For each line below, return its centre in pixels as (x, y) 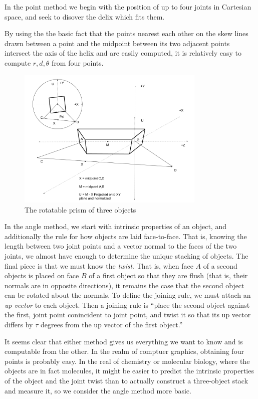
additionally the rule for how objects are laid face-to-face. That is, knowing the (126, 236)
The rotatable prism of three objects (80, 209)
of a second (220, 265)
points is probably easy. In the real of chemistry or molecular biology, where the (127, 361)
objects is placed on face (42, 275)
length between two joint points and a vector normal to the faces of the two (121, 246)
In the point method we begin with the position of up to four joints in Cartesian (128, 7)
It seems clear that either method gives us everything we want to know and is (124, 341)
